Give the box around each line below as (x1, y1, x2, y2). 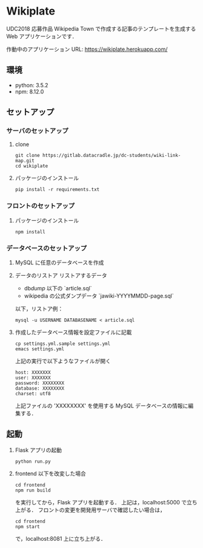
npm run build (15, 487, 51, 493)
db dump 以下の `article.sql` (24, 285, 92, 292)
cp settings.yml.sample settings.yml (15, 341, 111, 347)
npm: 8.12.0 (15, 88, 44, 95)
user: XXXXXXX (15, 375, 51, 381)
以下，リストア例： (15, 305, 64, 313)
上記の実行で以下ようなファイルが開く (15, 358, 111, 365)
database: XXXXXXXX (15, 386, 65, 392)
